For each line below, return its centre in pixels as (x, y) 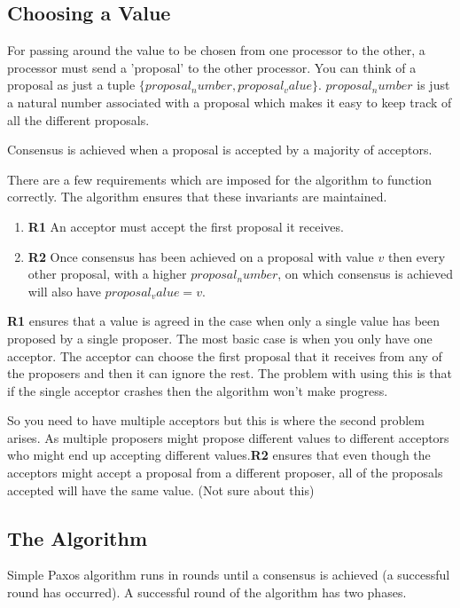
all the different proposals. (78, 119)
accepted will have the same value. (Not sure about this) (161, 490)
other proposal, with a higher (107, 274)
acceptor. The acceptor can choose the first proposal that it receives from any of (225, 355)
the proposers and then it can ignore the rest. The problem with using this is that (230, 373)
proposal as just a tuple (71, 85)
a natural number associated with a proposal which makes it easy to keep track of (230, 102)
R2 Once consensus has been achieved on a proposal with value (201, 256)
